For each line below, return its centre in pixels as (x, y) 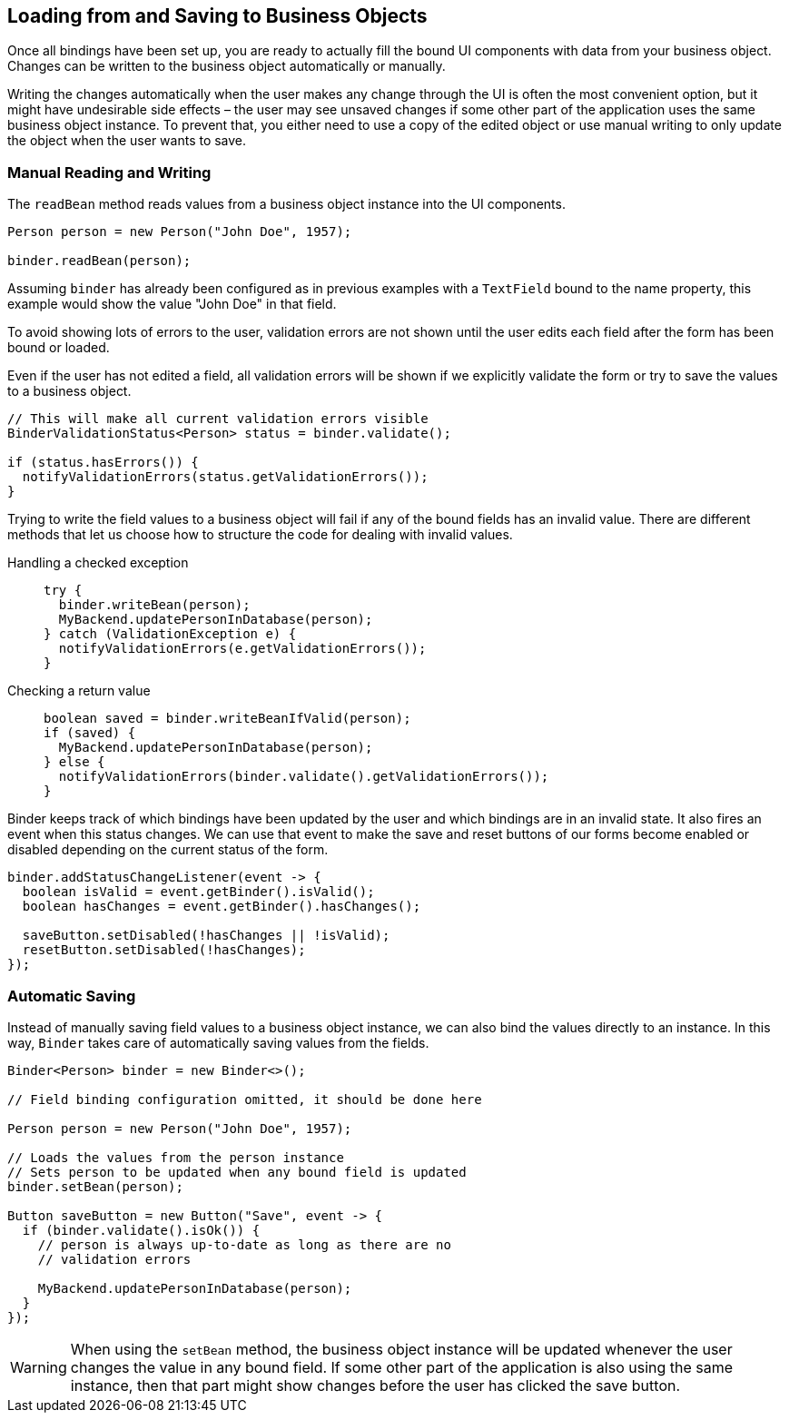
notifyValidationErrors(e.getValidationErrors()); (242, 649)
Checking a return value (79, 691)
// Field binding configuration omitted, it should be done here (245, 1099)
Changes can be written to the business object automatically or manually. (227, 66)
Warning (39, 1367)
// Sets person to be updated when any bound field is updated (237, 1172)
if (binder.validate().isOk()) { (141, 1230)
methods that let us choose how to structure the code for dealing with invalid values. (260, 535)
